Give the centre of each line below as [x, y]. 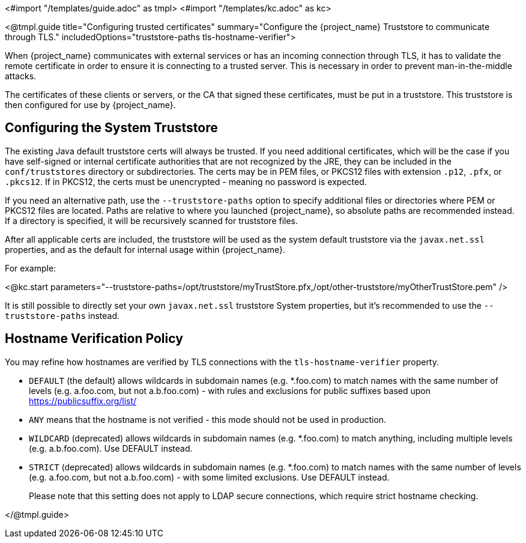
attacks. [21, 76]
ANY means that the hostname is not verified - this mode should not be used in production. [208, 419]
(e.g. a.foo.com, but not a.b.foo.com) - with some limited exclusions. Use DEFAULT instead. [209, 477]
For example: [31, 268]
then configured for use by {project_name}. [90, 105]
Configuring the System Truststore [111, 128]
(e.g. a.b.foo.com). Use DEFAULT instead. [111, 448]
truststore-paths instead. [62, 315]
